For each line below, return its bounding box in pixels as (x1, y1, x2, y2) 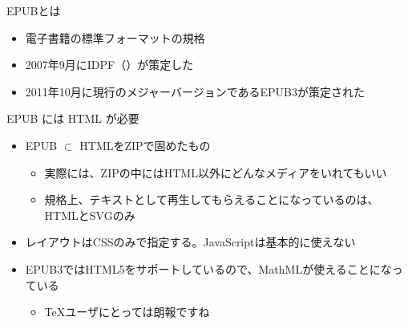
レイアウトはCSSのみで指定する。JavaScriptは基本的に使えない (25, 234, 356, 250)
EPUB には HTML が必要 (6, 110, 139, 127)
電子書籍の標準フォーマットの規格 (25, 29, 205, 46)
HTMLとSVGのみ (44, 206, 135, 223)
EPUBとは (6, 2, 61, 18)
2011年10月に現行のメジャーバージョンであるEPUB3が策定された (25, 83, 366, 100)
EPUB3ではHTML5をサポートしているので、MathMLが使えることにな (25, 260, 392, 277)
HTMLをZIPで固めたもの (79, 136, 211, 153)
